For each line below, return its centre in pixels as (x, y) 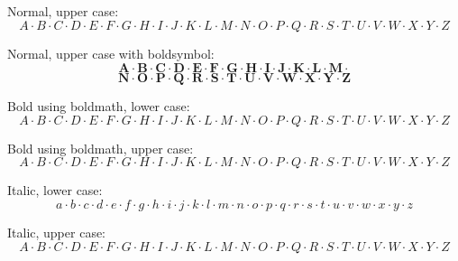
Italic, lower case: (55, 190)
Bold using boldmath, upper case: (101, 148)
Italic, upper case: (57, 232)
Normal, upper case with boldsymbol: (111, 53)
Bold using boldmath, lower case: (99, 106)
